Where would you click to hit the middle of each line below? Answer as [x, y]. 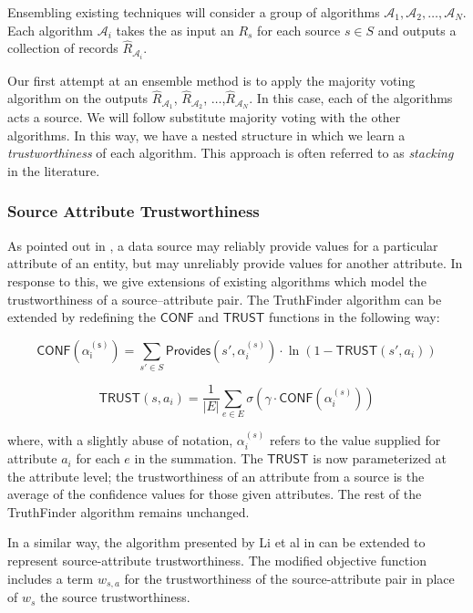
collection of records [63, 48]
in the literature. [54, 170]
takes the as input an [175, 30]
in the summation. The [199, 458]
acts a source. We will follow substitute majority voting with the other [204, 117]
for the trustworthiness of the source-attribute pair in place [289, 578]
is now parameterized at [380, 458]
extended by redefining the [82, 317]
